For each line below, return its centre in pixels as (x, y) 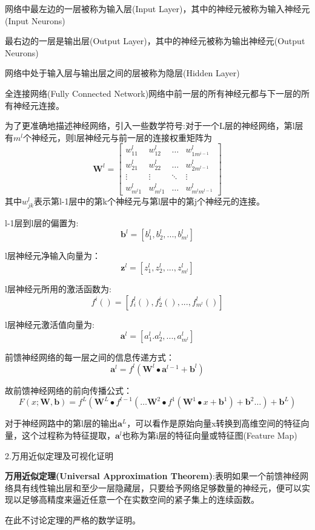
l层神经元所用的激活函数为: (58, 289)
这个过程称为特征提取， (68, 435)
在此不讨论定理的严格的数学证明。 (73, 519)
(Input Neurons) (35, 20)
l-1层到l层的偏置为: (42, 222)
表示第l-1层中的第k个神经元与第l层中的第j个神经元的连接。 (149, 201)
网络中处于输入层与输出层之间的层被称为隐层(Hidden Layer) (122, 73)
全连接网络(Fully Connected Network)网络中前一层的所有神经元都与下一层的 (153, 93)
